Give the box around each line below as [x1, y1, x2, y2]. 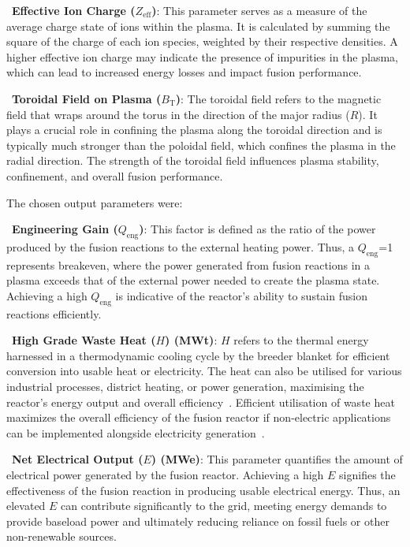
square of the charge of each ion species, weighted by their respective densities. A [6, 33, 398, 50]
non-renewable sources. [6, 528, 117, 545]
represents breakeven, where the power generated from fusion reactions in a [6, 256, 371, 273]
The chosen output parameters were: [6, 194, 183, 210]
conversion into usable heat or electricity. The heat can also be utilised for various [6, 363, 402, 379]
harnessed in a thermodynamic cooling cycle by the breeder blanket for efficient [6, 347, 390, 363]
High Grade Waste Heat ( [12, 332, 156, 348]
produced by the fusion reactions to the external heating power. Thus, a [6, 238, 355, 255]
